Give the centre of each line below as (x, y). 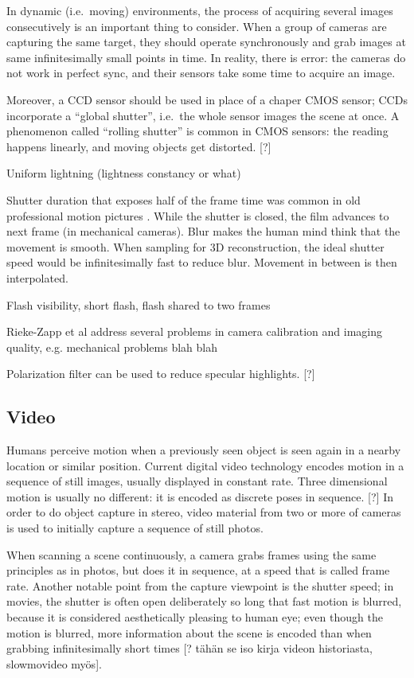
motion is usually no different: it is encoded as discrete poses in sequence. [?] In (200, 496)
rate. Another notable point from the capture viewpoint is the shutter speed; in (200, 585)
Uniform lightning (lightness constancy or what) (124, 173)
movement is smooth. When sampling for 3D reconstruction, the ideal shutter (195, 246)
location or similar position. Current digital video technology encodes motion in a (205, 465)
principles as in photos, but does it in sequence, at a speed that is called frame (198, 570)
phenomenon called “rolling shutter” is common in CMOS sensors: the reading (197, 131)
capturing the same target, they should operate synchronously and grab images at (206, 42)
